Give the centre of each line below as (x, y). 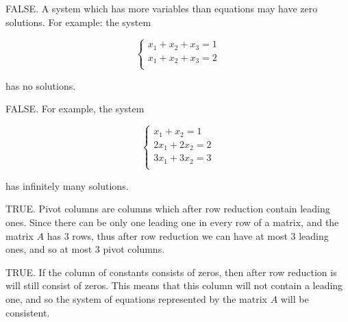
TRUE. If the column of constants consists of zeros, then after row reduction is (171, 272)
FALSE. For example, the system (75, 109)
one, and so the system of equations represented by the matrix (136, 299)
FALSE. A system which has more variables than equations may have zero (162, 8)
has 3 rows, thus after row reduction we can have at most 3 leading (188, 235)
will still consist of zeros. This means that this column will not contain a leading (174, 285)
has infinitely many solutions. (67, 185)
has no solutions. (41, 85)
